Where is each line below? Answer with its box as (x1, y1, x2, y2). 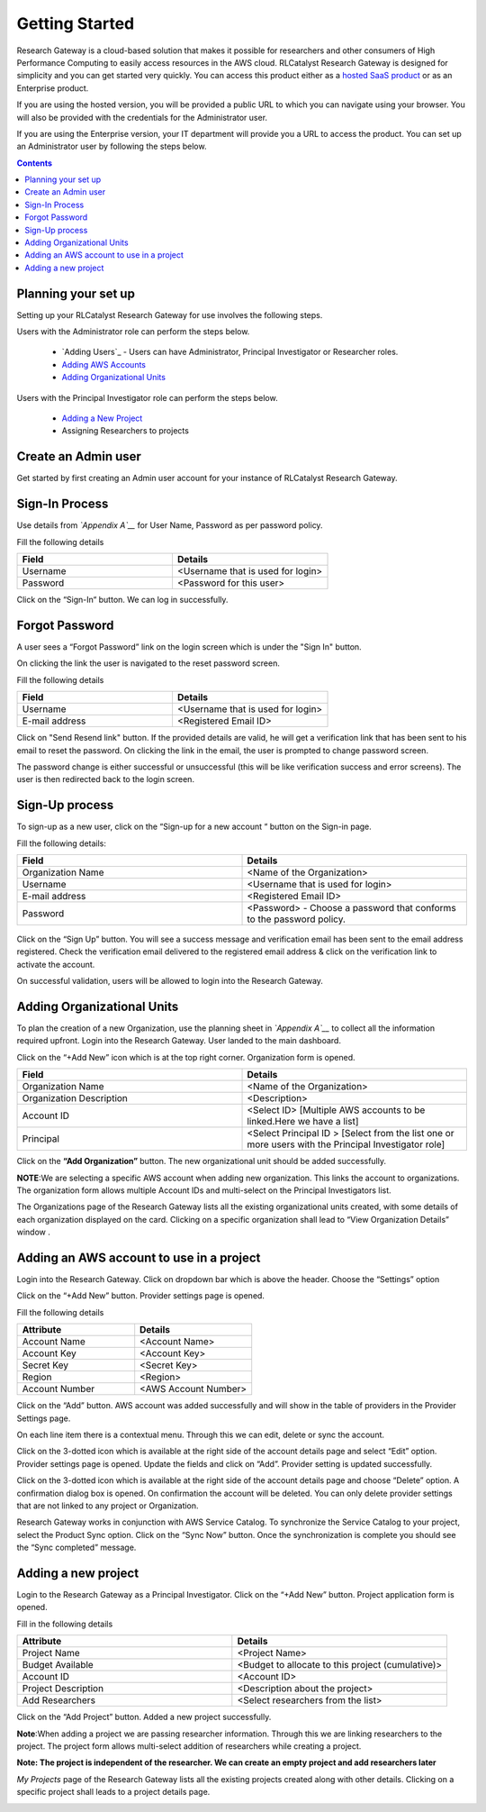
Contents (16, 158, 53, 168)
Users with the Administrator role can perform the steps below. (16, 326, 250, 337)
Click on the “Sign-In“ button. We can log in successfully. (16, 595, 229, 606)
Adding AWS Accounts (61, 359, 147, 369)
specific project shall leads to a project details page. (16, 1787, 211, 1798)
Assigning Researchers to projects (61, 425, 189, 436)
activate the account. (16, 959, 95, 970)
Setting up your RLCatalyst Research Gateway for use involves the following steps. (16, 309, 323, 320)
